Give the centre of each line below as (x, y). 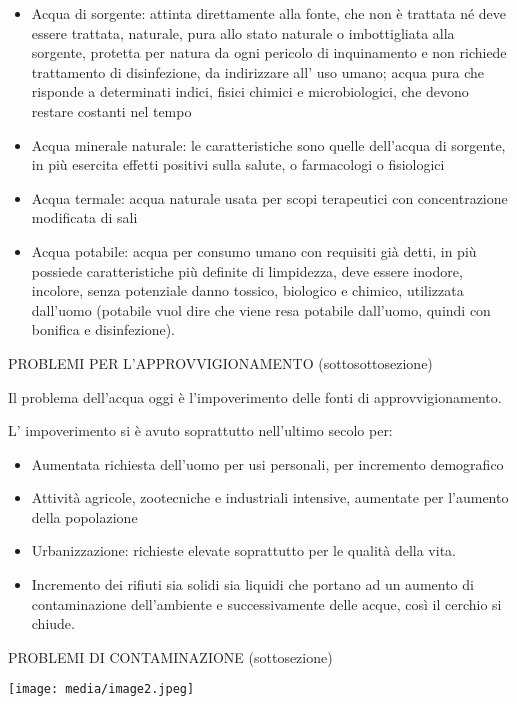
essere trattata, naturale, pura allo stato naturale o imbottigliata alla (243, 32)
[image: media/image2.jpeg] (101, 689)
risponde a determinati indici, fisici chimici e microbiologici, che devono (250, 91)
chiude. (53, 623)
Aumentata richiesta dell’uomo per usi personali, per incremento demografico (267, 463)
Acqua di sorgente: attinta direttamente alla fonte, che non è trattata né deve (269, 13)
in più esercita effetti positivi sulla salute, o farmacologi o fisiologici (238, 164)
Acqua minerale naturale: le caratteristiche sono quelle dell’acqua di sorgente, (268, 144)
